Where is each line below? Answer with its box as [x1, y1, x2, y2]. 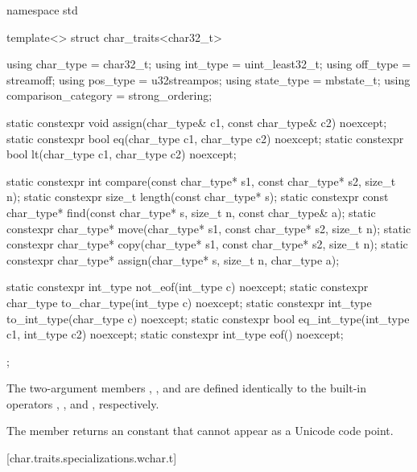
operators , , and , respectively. [6, 395, 159, 412]
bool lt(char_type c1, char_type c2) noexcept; [6, 146, 237, 162]
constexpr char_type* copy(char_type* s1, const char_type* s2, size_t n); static [6, 236, 408, 252]
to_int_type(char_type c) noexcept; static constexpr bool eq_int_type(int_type [6, 310, 410, 326]
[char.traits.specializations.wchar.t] [6, 449, 177, 466]
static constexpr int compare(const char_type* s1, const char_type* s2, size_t [6, 172, 396, 189]
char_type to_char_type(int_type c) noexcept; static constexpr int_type [6, 293, 372, 310]
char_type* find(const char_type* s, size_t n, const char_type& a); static [6, 203, 376, 220]
